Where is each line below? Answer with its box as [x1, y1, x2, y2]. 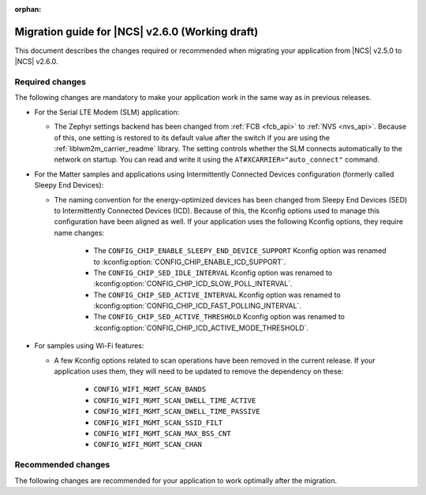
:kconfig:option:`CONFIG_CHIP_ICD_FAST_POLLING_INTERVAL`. [93, 301, 301, 311]
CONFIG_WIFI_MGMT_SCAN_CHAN [93, 440, 203, 449]
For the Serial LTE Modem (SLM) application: [34, 107, 180, 117]
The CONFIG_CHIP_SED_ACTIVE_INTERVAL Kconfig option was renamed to [93, 290, 341, 300]
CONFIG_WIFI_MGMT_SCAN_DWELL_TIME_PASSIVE [93, 407, 260, 416]
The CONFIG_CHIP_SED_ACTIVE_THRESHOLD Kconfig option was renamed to [93, 312, 345, 322]
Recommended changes [14, 460, 110, 471]
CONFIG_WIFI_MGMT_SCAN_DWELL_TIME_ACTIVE [93, 396, 256, 405]
